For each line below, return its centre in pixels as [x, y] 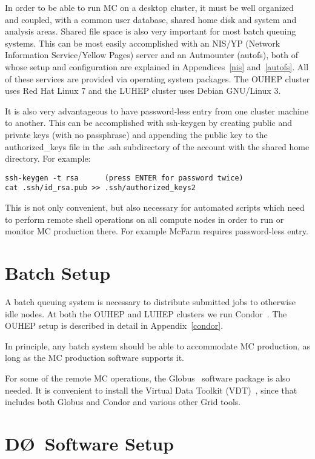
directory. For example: [48, 158]
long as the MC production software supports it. [95, 358]
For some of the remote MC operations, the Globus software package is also [148, 378]
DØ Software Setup [89, 443]
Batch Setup [58, 272]
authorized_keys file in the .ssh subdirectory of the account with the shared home [157, 146]
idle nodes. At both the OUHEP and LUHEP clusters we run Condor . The [146, 313]
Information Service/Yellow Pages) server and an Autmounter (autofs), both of [152, 55]
